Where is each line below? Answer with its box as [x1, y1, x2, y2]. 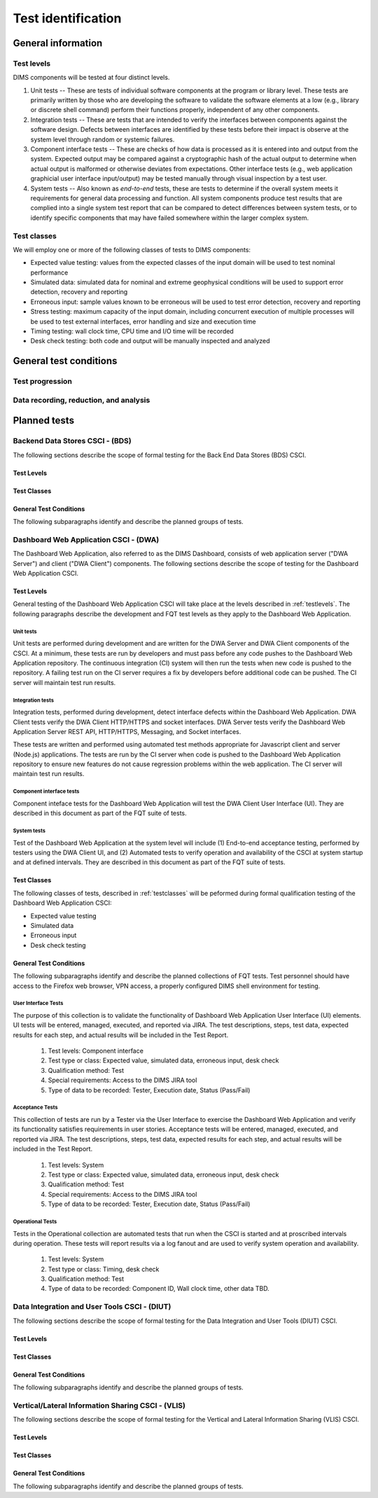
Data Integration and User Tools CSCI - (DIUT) [13, 1302, 171, 1312]
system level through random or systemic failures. [30, 135, 175, 144]
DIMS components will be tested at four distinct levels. [13, 74, 170, 82]
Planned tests [13, 415, 75, 426]
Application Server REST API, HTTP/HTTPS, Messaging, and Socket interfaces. [13, 727, 241, 735]
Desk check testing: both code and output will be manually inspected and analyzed [30, 337, 270, 345]
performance [30, 268, 69, 277]
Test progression [13, 377, 73, 387]
